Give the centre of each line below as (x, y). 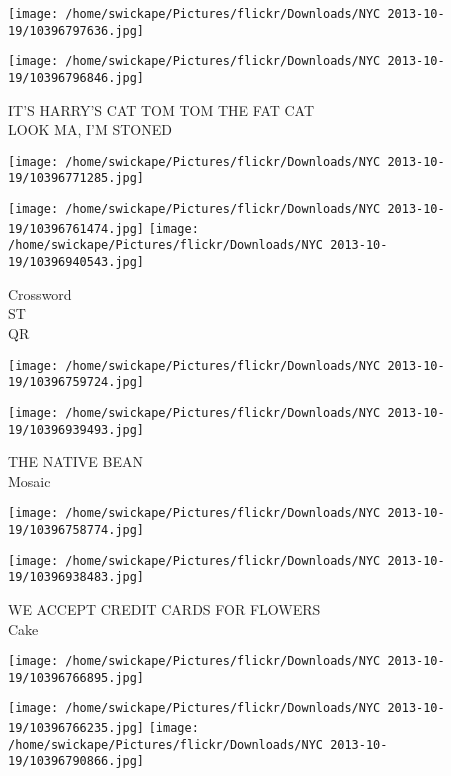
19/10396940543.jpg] (76, 262)
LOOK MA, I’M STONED (90, 129)
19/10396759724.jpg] (76, 382)
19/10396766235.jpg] (76, 728)
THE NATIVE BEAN (75, 461)
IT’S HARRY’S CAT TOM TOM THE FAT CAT (161, 109)
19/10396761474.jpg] (76, 228)
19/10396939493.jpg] (76, 429)
